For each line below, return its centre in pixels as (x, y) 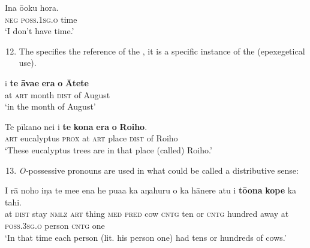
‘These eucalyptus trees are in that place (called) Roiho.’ (109, 149)
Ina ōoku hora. (32, 7)
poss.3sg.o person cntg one (55, 225)
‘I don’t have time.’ (40, 31)
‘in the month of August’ (50, 106)
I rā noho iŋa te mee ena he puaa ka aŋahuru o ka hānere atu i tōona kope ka (151, 190)
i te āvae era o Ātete (47, 82)
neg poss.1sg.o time (41, 19)
